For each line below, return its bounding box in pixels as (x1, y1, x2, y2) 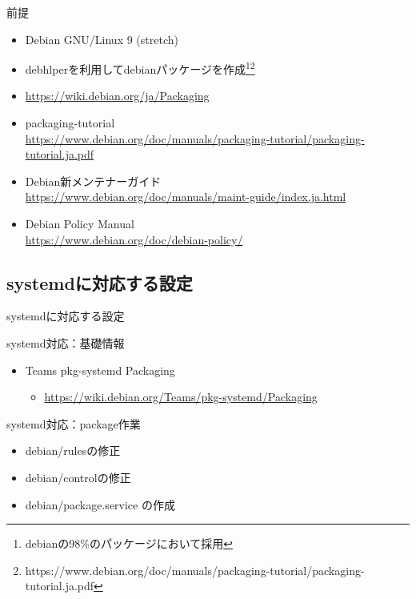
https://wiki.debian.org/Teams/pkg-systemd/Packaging (44, 388, 318, 405)
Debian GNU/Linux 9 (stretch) (25, 30, 178, 47)
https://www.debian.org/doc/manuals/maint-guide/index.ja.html (25, 188, 346, 205)
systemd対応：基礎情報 (6, 334, 125, 351)
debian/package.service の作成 (25, 496, 175, 513)
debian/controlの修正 (25, 468, 131, 485)
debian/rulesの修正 (25, 442, 121, 459)
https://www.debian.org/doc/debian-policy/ (25, 231, 243, 247)
